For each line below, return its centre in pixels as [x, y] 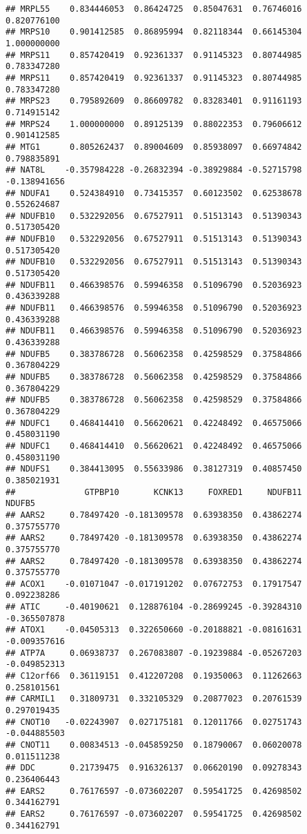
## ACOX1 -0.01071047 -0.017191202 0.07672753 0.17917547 [154, 584]
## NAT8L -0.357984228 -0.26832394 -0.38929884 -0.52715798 [154, 170]
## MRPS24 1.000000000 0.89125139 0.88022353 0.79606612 [154, 124]
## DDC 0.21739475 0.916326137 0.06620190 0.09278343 [154, 768]
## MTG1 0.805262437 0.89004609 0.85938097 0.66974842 [154, 147]
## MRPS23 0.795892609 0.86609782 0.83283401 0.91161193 [154, 101]
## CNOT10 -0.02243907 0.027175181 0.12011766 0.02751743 [154, 722]
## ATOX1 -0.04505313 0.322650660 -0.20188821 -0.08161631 [154, 630]
